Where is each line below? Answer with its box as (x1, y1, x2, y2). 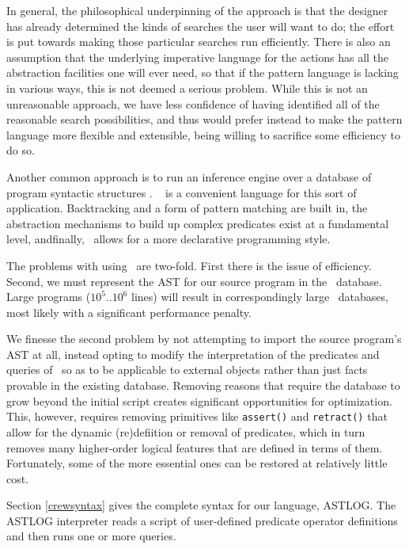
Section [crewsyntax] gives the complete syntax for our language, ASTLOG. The (6, 497, 396, 513)
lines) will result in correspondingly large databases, (131, 288, 388, 305)
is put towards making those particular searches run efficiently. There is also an (6, 33, 391, 50)
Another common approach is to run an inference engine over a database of (6, 168, 372, 185)
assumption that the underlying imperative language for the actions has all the (6, 48, 389, 65)
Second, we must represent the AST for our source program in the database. (6, 273, 382, 289)
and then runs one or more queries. (6, 528, 176, 544)
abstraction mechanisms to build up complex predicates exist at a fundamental (6, 215, 389, 231)
